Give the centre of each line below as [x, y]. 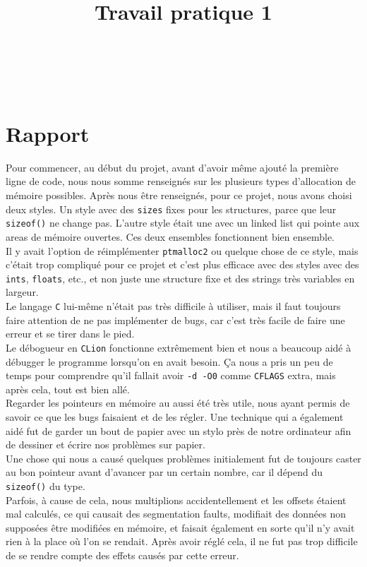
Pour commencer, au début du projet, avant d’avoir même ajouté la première [172, 167]
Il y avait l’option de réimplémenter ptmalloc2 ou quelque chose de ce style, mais [182, 250]
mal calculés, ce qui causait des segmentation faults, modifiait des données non [176, 514]
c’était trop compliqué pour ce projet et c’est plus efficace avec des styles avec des [182, 264]
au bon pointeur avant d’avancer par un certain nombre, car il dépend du [164, 472]
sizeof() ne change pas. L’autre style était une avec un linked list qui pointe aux [183, 223]
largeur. [22, 292]
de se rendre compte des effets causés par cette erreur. [122, 555]
